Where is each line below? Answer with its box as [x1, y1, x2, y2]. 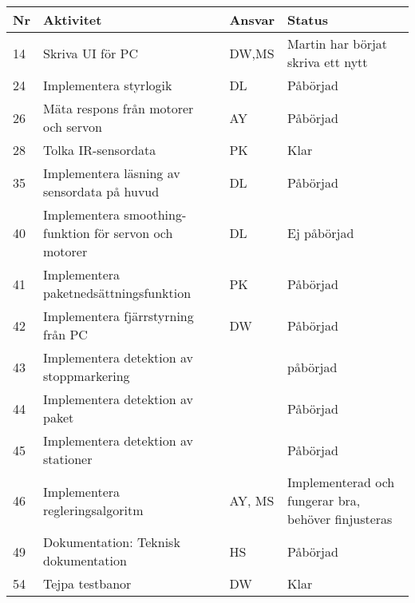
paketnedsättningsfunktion [42, 284, 192, 302]
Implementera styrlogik [42, 76, 172, 94]
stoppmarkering [42, 367, 130, 385]
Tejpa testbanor [42, 574, 132, 593]
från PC [42, 325, 88, 343]
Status [287, 10, 328, 29]
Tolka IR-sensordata [42, 141, 156, 159]
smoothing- [124, 205, 187, 224]
